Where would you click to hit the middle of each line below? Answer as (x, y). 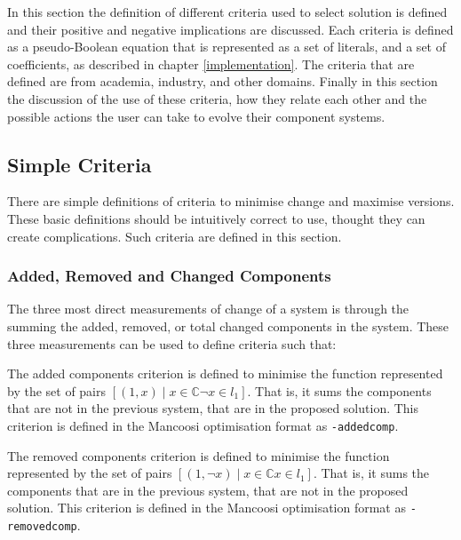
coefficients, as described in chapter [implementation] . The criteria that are (211, 64)
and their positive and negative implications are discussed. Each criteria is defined (230, 29)
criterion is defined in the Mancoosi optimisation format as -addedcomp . (203, 425)
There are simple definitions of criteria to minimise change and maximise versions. (231, 201)
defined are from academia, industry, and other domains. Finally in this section (223, 81)
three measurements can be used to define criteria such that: (172, 343)
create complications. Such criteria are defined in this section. (175, 236)
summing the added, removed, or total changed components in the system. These (228, 326)
